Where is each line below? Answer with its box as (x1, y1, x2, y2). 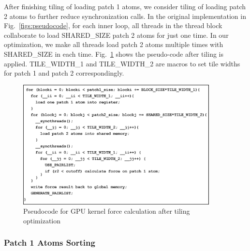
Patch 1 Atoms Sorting (4, 236, 95, 248)
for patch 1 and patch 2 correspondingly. (4, 68, 124, 78)
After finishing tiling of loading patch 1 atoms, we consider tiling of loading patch (4, 1, 246, 11)
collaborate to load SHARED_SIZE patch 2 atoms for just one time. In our (4, 30, 229, 40)
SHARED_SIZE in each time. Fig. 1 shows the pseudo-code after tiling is (4, 48, 223, 59)
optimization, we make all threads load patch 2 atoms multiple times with (4, 39, 223, 49)
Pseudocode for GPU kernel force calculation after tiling (23, 206, 190, 216)
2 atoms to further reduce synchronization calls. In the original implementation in (4, 11, 246, 21)
